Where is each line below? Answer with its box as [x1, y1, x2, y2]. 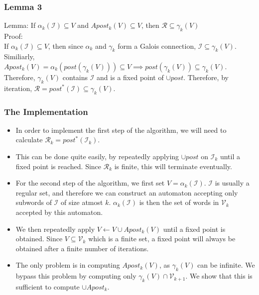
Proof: [4, 31, 23, 41]
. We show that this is [185, 271, 253, 281]
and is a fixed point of [97, 72, 164, 82]
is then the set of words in [139, 197, 219, 207]
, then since [48, 40, 83, 51]
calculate [15, 134, 43, 145]
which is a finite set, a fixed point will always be [88, 233, 236, 244]
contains [62, 72, 88, 82]
